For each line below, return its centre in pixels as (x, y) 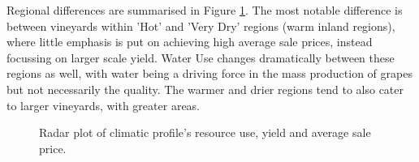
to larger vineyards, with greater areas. (103, 105)
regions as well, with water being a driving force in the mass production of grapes (209, 73)
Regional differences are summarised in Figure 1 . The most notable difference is (205, 10)
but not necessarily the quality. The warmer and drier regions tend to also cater (205, 89)
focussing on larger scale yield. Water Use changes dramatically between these (201, 57)
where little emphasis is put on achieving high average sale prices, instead (190, 42)
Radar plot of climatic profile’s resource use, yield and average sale (205, 132)
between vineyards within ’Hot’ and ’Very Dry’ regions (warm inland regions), (201, 26)
